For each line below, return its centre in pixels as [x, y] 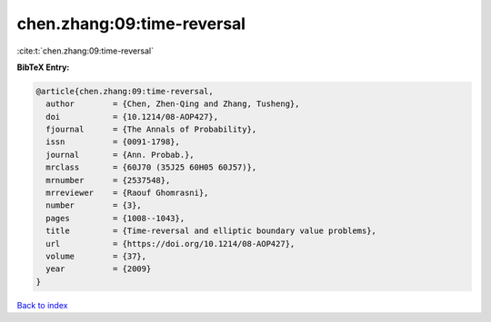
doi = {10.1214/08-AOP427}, [132, 117]
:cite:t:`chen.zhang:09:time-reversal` [85, 51]
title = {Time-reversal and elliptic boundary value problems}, [211, 231]
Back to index [42, 305]
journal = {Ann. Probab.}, [120, 155]
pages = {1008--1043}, [115, 218]
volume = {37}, [96, 256]
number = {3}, [94, 205]
